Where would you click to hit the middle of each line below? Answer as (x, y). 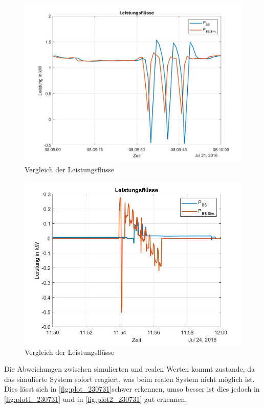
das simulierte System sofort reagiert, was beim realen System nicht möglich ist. (129, 379)
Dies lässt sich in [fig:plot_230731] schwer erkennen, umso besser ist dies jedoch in (132, 389)
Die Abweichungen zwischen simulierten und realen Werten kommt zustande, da (130, 369)
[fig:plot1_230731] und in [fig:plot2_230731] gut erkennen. (96, 399)
